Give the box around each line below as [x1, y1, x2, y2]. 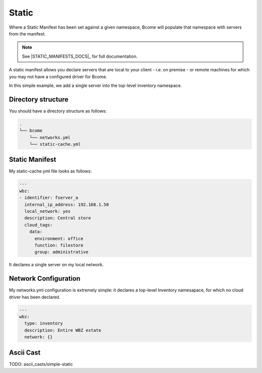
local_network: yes [24, 209, 71, 214]
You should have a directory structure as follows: [9, 108, 107, 114]
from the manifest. [9, 31, 46, 36]
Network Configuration [9, 274, 81, 283]
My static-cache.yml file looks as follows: [9, 168, 92, 174]
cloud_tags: [24, 222, 53, 228]
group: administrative [34, 249, 89, 255]
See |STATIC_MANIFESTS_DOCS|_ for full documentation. [22, 53, 138, 59]
